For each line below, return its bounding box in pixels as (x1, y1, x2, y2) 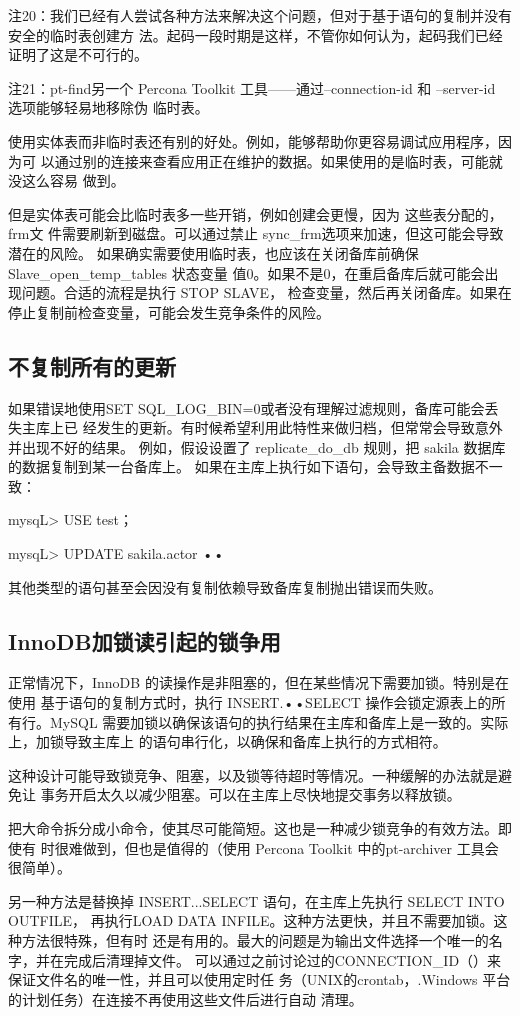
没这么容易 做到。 (8, 170, 125, 191)
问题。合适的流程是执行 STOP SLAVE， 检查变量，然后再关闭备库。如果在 (21, 282, 512, 303)
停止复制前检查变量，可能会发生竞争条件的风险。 (8, 301, 330, 322)
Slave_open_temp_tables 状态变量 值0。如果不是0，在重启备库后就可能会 (8, 262, 485, 283)
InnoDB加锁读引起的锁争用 (8, 625, 281, 656)
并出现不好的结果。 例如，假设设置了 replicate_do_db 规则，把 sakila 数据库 (8, 436, 506, 457)
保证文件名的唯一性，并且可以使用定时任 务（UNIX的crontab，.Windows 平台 (8, 969, 511, 990)
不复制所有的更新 (8, 350, 176, 381)
